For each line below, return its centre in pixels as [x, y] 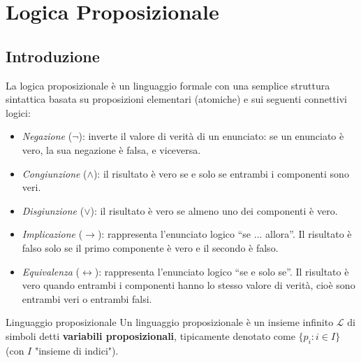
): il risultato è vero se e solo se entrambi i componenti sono [221, 173]
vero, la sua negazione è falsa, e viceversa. [111, 149]
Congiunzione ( [54, 173]
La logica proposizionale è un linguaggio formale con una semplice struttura [168, 85]
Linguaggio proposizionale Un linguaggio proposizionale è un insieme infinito [170, 322]
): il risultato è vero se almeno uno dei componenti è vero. [214, 210]
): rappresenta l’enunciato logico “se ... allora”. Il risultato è [224, 234]
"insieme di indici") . [76, 350]
